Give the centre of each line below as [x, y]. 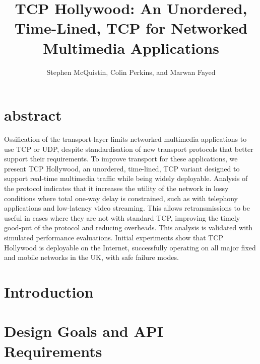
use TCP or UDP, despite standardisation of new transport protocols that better [129, 149]
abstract [33, 115]
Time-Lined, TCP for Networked [131, 28]
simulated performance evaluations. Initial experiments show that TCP [114, 237]
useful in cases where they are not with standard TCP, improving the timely [122, 217]
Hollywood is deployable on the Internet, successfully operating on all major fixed [130, 247]
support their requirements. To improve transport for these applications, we [121, 159]
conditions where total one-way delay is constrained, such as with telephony [121, 198]
